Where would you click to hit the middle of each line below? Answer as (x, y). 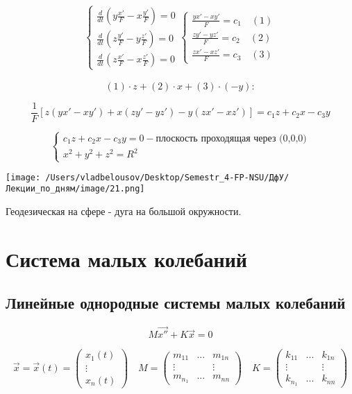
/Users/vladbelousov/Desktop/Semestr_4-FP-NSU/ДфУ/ (167, 177)
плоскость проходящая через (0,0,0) (231, 138)
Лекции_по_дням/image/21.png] (75, 189)
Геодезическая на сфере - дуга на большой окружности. (124, 211)
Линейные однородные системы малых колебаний (176, 303)
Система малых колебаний (126, 258)
